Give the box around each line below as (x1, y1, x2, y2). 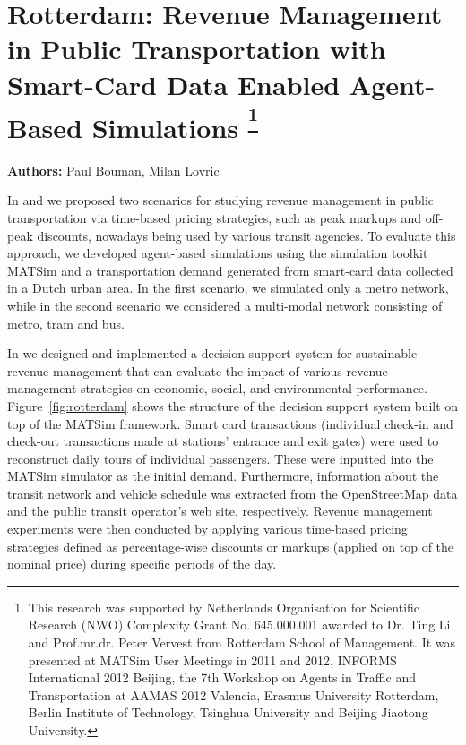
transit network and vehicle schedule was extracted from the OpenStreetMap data (7, 484, 458, 502)
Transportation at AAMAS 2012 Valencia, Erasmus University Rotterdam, (28, 685, 439, 704)
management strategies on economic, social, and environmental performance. (7, 379, 427, 398)
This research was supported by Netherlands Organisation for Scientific (28, 597, 420, 616)
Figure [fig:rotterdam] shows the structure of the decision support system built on (7, 396, 459, 415)
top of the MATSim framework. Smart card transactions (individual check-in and (7, 414, 453, 432)
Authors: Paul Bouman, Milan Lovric (7, 160, 220, 179)
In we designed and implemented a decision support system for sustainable (7, 344, 418, 363)
